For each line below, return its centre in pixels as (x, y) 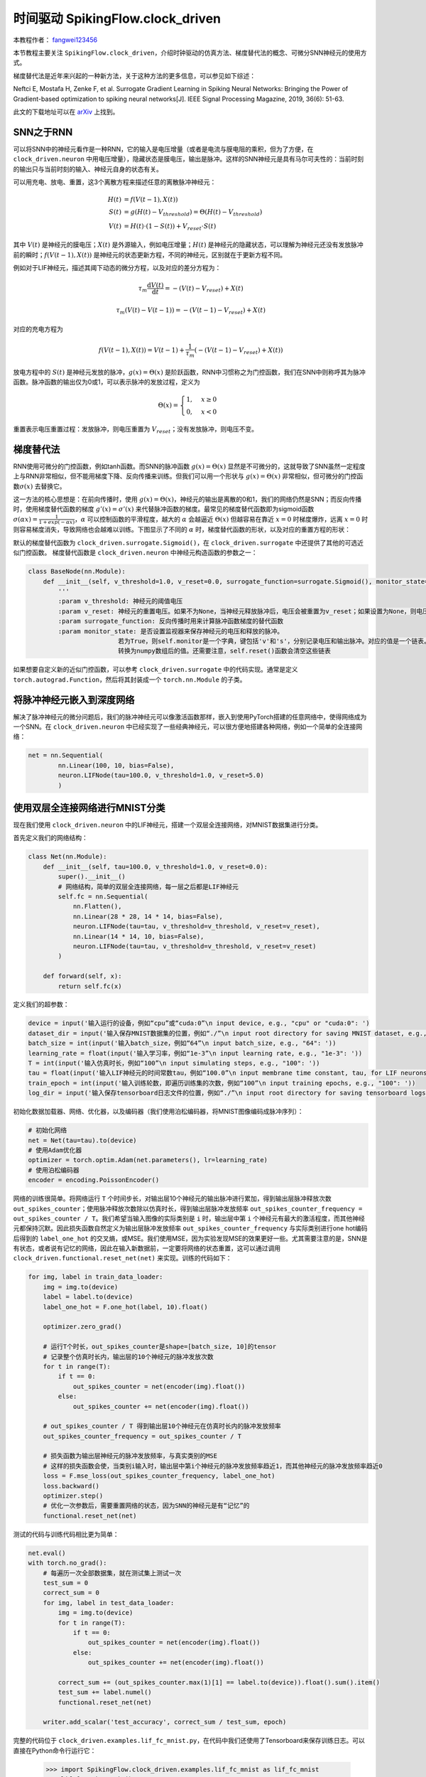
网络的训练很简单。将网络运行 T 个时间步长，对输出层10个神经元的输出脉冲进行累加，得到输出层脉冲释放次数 (172, 1198)
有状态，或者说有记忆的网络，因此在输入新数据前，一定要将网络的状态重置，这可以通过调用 (147, 1248)
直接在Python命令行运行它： (55, 1750)
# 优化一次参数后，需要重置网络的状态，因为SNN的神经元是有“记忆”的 (146, 1506)
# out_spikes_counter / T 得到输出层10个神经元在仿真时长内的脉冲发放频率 (162, 1426)
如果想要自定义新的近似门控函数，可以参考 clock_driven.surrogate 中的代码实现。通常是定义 (155, 670)
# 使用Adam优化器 (55, 1150)
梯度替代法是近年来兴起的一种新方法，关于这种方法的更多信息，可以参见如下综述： (134, 75)
